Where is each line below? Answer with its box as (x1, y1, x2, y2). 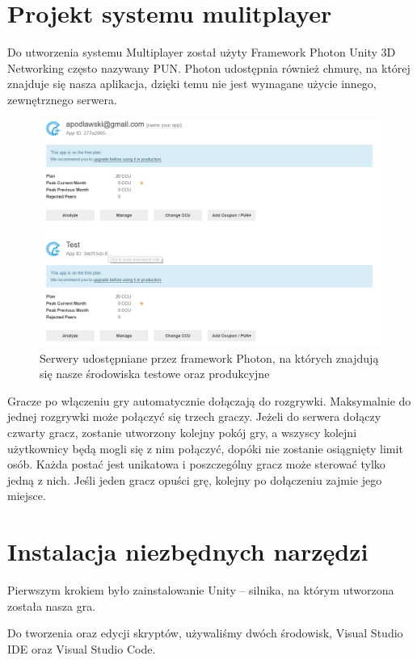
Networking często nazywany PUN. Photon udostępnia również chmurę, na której (7, 59, 411, 76)
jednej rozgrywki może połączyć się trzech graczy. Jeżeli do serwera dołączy (7, 408, 381, 425)
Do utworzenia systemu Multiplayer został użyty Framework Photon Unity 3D (7, 44, 396, 61)
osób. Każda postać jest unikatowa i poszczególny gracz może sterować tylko (7, 456, 385, 473)
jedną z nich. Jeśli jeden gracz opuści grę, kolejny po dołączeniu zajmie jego (7, 471, 382, 488)
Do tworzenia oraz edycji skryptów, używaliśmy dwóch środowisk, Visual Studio (7, 624, 403, 641)
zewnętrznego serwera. (7, 90, 117, 107)
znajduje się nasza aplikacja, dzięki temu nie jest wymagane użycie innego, (7, 75, 377, 92)
